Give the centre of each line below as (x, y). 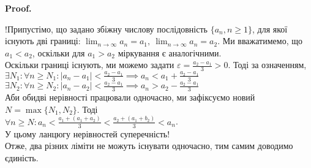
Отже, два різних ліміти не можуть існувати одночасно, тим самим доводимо (149, 146)
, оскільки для (58, 52)
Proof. (18, 8)
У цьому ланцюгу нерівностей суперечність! (88, 133)
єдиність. (22, 157)
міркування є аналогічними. (170, 52)
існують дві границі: (43, 41)
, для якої (270, 29)
